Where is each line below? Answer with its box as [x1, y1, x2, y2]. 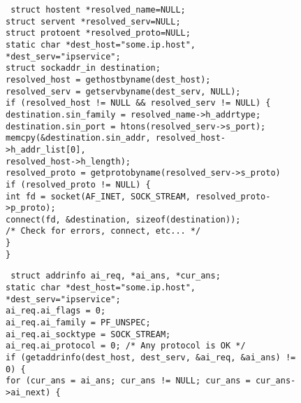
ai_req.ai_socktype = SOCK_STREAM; [6, 329, 171, 339]
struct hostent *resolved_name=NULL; [10, 5, 186, 15]
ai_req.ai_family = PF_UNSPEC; [6, 318, 151, 328]
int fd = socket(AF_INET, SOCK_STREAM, [6, 191, 191, 201]
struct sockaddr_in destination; [6, 63, 161, 73]
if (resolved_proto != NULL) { [6, 179, 151, 190]
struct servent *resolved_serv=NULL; [6, 16, 181, 27]
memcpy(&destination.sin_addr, [6, 133, 151, 143]
